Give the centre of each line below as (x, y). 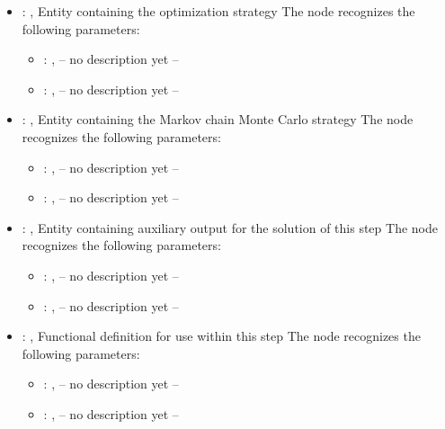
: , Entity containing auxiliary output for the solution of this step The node (230, 227)
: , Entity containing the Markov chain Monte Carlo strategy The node (218, 119)
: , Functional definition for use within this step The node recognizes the (221, 336)
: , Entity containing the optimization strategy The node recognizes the (218, 11)
